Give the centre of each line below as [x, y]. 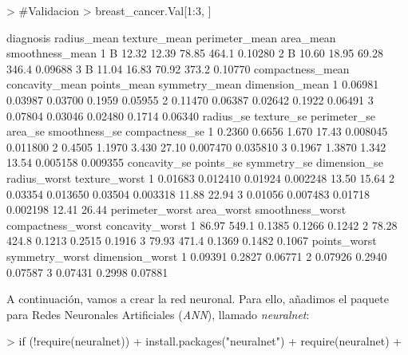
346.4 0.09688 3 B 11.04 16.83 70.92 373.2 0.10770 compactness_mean [178, 68]
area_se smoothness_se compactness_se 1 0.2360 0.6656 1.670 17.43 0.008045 [197, 131]
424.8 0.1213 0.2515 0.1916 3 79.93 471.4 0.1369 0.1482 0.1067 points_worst [192, 241]
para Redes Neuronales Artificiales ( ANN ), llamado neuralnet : [158, 314]
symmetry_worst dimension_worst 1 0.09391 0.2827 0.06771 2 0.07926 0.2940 [197, 256]
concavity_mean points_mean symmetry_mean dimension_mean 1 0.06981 [193, 84]
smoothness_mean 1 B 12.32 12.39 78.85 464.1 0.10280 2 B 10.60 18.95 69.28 [195, 53]
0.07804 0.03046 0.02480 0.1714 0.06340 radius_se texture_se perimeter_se [191, 115]
